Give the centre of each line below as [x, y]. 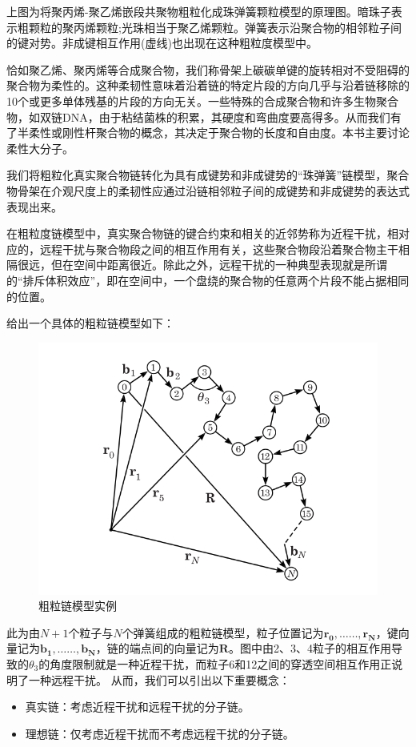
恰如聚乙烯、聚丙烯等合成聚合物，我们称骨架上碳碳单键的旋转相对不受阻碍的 [208, 69]
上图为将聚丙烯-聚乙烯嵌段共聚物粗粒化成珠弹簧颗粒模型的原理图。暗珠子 [199, 11]
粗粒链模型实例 [78, 606]
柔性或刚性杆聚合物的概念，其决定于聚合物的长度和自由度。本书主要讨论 [219, 133]
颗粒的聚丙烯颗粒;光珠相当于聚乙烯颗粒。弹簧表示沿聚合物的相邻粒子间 [215, 27]
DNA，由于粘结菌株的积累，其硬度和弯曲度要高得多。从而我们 [226, 116]
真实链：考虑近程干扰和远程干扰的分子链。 [137, 707]
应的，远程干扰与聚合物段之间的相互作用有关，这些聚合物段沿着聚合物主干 [202, 249]
